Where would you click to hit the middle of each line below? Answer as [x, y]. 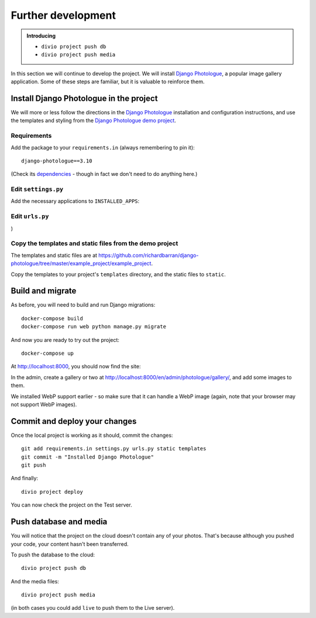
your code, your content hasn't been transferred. [70, 544]
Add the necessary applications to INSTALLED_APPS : [75, 201]
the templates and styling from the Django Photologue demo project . [94, 121]
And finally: [24, 478]
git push [34, 465]
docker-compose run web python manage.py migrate [94, 327]
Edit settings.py [37, 189]
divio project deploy [52, 492]
